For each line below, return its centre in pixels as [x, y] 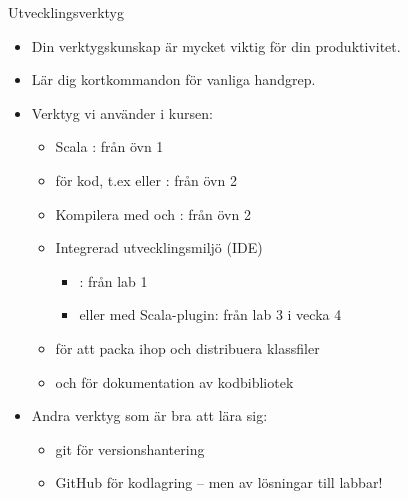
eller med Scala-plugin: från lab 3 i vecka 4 [210, 314]
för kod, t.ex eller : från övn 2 [146, 179]
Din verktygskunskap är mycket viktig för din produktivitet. [216, 45]
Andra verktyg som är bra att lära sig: [149, 415]
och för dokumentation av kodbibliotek [174, 381]
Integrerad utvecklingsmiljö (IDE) [159, 247]
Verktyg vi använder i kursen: [122, 112]
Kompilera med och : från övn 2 [153, 213]
